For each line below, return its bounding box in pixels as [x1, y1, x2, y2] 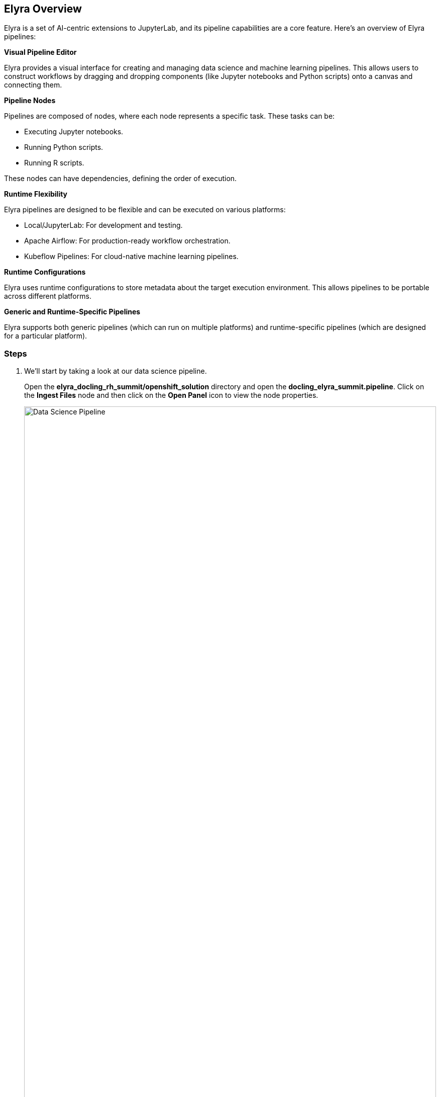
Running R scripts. [24, 158, 84, 167]
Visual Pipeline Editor [4, 48, 77, 57]
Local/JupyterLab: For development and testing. [24, 221, 183, 230]
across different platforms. [4, 292, 91, 301]
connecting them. [4, 80, 62, 90]
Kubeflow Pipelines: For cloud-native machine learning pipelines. [24, 252, 239, 261]
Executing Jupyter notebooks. [24, 127, 124, 136]
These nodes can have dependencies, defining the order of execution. [4, 174, 237, 183]
